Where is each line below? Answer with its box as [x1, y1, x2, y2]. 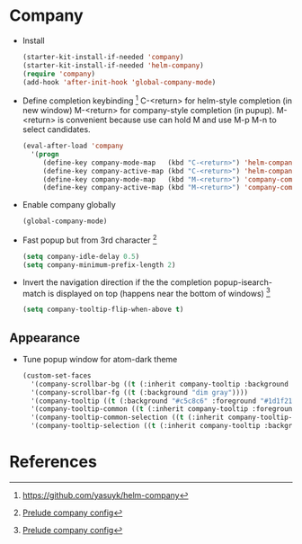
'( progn [31, 149, 60, 158]
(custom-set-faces [22, 370, 92, 380]
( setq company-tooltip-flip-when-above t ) [22, 305, 184, 315]
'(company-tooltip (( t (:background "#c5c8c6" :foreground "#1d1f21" [31, 397, 297, 406]
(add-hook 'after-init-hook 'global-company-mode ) [22, 77, 217, 86]
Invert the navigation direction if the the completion [22, 276, 213, 288]
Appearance [9, 330, 81, 345]
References [9, 451, 97, 472]
